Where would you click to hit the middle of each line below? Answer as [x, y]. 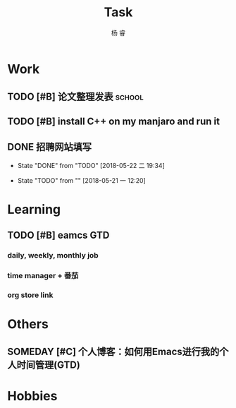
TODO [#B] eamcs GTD [58, 235]
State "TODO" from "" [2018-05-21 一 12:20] [81, 180]
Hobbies [32, 396]
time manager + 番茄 [43, 275]
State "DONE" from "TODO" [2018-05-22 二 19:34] [91, 165]
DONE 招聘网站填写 [50, 147]
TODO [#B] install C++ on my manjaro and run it [114, 121]
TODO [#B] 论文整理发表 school [75, 97]
